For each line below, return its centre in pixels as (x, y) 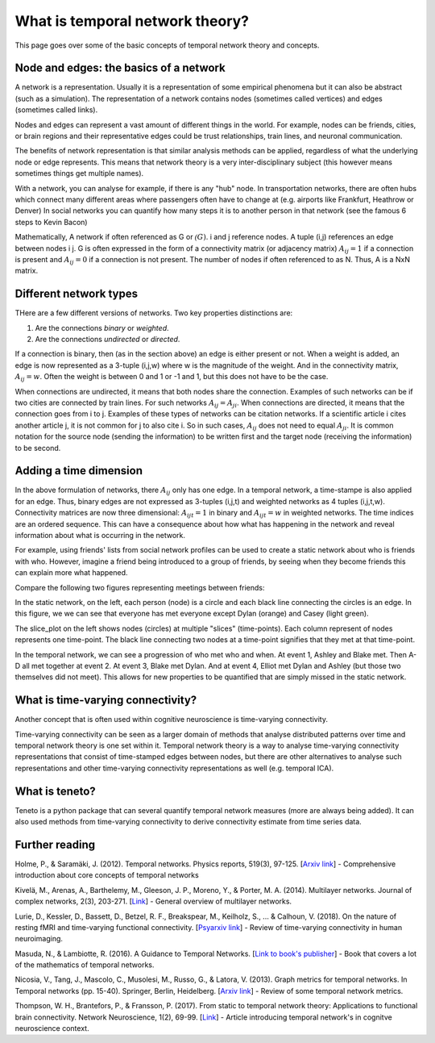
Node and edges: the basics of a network (120, 68)
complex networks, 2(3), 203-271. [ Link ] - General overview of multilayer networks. (153, 901)
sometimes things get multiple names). (79, 173)
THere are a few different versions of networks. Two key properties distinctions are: (154, 313)
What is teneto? (55, 791)
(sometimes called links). (56, 110)
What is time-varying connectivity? (106, 701)
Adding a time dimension (79, 471)
